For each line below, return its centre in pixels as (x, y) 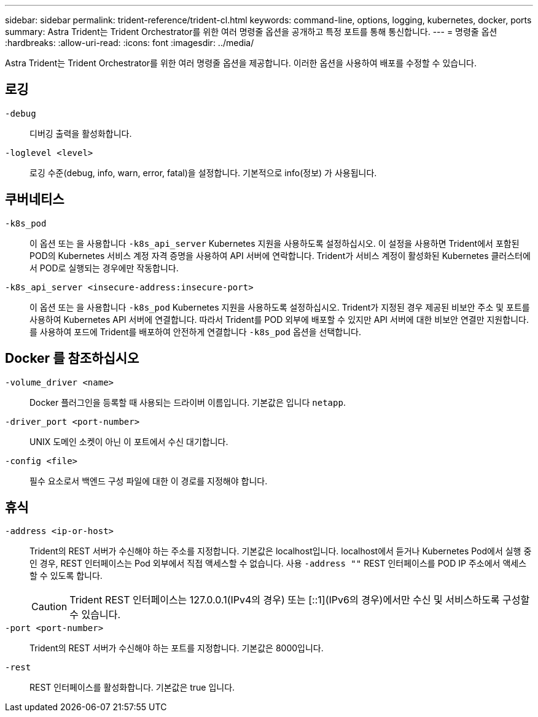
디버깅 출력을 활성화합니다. (81, 133)
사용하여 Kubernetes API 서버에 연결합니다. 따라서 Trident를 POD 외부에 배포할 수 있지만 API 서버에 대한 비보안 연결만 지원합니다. (279, 319)
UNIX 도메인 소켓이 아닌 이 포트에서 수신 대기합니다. (129, 441)
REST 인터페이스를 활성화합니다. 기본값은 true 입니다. (132, 688)
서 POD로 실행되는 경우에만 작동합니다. (104, 268)
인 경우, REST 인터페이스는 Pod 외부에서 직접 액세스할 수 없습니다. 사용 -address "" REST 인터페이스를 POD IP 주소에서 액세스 (278, 564)
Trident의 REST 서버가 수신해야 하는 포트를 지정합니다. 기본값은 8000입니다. (177, 648)
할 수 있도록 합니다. (66, 576)
